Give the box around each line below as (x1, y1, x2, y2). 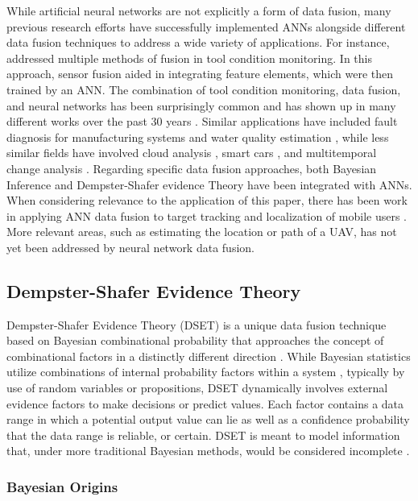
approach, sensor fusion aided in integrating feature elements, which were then (6, 65, 394, 82)
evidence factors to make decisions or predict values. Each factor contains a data (6, 395, 404, 412)
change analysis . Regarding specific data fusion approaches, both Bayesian (6, 159, 377, 176)
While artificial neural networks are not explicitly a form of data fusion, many (6, 2, 391, 19)
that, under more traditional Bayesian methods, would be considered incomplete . (6, 442, 410, 459)
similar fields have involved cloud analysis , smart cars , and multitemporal (6, 144, 377, 161)
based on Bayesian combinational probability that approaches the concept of (6, 332, 384, 349)
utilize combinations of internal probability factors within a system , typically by (6, 363, 405, 380)
